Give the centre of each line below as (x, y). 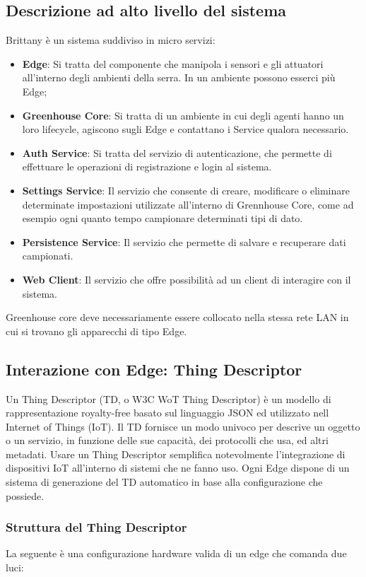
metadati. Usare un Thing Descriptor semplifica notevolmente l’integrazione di (176, 454)
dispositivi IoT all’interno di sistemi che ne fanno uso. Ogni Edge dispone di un (178, 468)
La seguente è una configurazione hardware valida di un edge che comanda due (176, 553)
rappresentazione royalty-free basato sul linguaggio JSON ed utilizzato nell (167, 413)
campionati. (48, 256)
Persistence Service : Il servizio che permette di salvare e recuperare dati (184, 241)
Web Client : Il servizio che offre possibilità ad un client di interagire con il (187, 279)
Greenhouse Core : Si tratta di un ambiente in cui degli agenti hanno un (183, 115)
